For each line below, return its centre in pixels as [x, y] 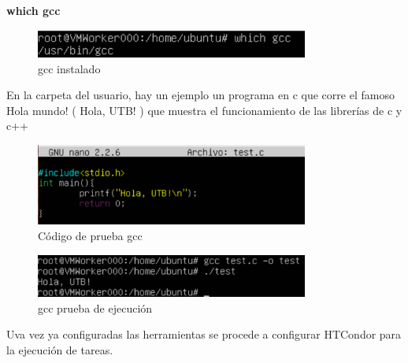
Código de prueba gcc [90, 236]
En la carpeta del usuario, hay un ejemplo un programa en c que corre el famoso [200, 95]
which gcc [33, 10]
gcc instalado [69, 68]
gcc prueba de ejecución [95, 307]
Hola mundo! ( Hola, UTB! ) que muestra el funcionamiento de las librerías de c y [204, 110]
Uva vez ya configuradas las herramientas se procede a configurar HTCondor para [204, 334]
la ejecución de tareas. [60, 350]
